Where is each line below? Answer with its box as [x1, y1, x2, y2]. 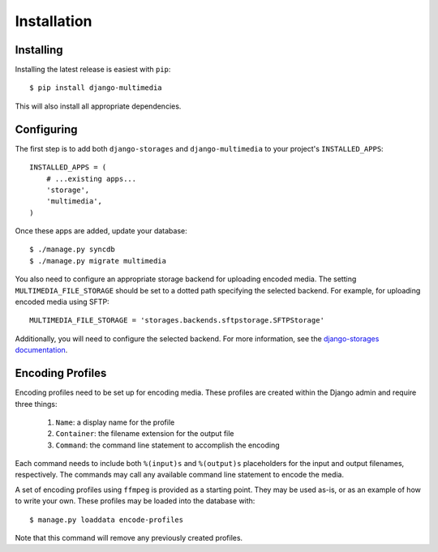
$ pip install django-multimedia [29, 83, 162, 92]
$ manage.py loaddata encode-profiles [29, 515, 184, 524]
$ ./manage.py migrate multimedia [29, 256, 166, 265]
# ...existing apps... [45, 174, 137, 183]
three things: [15, 399, 58, 409]
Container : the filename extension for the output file [55, 429, 234, 439]
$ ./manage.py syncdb [29, 245, 115, 255]
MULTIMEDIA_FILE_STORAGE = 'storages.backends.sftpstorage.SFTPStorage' [29, 316, 324, 325]
